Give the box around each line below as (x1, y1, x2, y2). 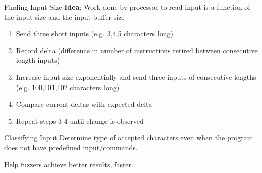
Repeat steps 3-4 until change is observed (16, 115, 144, 126)
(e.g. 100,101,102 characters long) (16, 81, 120, 92)
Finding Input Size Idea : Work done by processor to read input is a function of (4, 2, 250, 12)
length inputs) (16, 55, 60, 65)
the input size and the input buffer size (4, 11, 125, 22)
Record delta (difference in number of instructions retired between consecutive (16, 45, 258, 55)
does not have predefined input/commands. (4, 142, 138, 152)
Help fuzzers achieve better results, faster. (4, 159, 133, 169)
